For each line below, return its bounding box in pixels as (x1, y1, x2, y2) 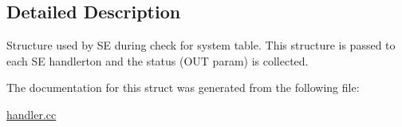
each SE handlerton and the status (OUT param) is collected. (6, 52, 309, 69)
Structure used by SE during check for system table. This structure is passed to (6, 37, 396, 54)
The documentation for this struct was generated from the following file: (6, 79, 360, 96)
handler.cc (6, 105, 57, 122)
